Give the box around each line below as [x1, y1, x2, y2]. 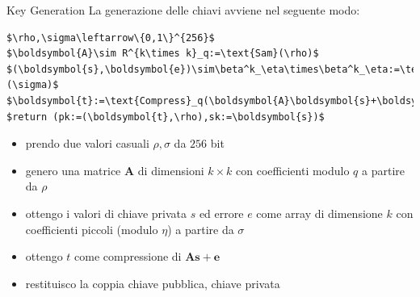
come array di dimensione [256, 204, 383, 221]
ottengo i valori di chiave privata [25, 204, 187, 221]
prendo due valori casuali [25, 135, 149, 152]
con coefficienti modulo [236, 161, 350, 178]
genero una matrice [25, 161, 121, 178]
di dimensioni [137, 161, 204, 178]
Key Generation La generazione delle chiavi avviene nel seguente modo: [6, 2, 360, 18]
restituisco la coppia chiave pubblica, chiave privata [25, 274, 280, 291]
